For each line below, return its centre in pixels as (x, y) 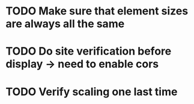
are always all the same (65, 24)
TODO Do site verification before (89, 51)
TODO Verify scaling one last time (92, 92)
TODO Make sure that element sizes (97, 11)
